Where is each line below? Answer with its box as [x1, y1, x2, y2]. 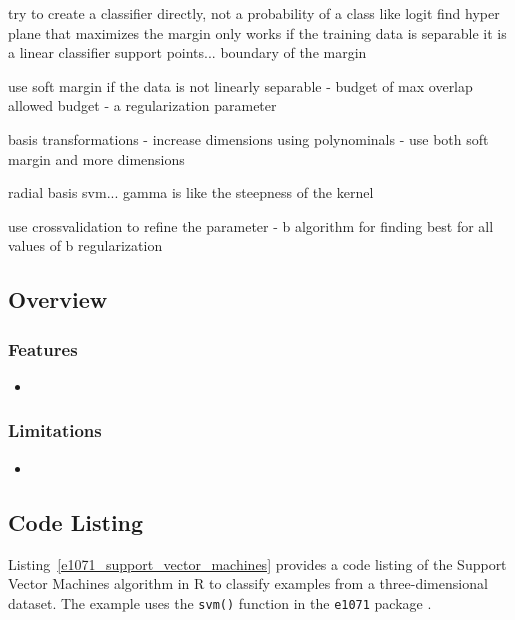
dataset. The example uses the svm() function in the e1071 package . [8, 592, 432, 613]
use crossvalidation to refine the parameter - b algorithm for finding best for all [8, 215, 494, 236]
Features [8, 336, 78, 361]
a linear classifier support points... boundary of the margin [8, 42, 367, 63]
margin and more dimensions [8, 148, 185, 169]
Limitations [8, 418, 102, 443]
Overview [8, 284, 108, 315]
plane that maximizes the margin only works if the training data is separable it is [8, 22, 507, 43]
